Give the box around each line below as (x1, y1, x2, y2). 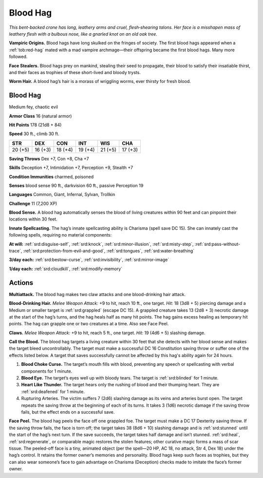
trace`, (9, 248, 22, 254)
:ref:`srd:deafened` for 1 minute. (21, 388, 85, 395)
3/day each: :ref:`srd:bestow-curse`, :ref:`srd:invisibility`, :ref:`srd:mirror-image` (9, 257, 169, 263)
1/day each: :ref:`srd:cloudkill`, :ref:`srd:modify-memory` (9, 266, 123, 272)
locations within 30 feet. (9, 216, 58, 222)
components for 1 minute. (21, 368, 73, 374)
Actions (9, 279, 34, 287)
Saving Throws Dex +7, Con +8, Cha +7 (9, 156, 89, 161)
